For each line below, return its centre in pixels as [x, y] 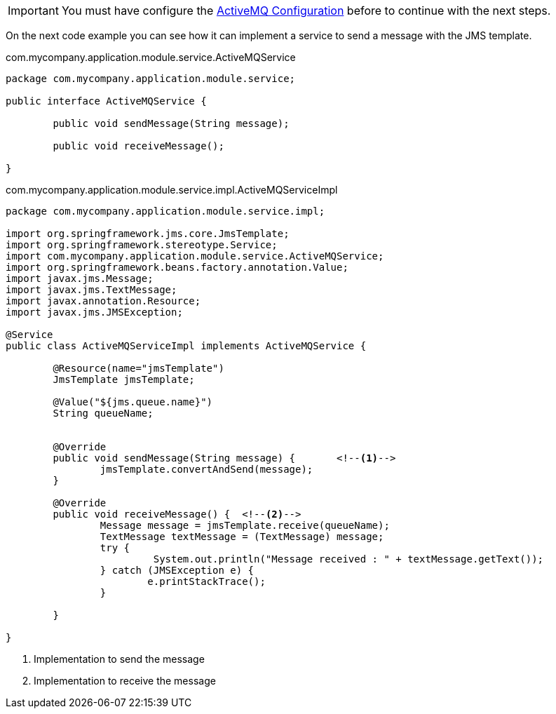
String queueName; [103, 413]
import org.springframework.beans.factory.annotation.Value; [177, 267]
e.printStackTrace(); [206, 581]
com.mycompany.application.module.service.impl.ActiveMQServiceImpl [172, 190]
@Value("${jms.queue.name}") [133, 402]
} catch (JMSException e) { [177, 570]
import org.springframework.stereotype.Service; [142, 245]
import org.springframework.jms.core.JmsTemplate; [148, 234]
